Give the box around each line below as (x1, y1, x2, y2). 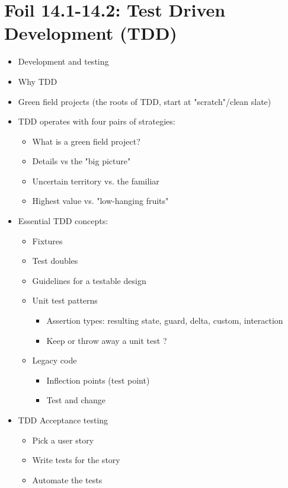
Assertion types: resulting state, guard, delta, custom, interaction (46, 314, 283, 327)
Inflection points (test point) (46, 374, 150, 386)
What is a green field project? (32, 135, 140, 147)
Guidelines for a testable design (32, 274, 146, 286)
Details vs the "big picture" (32, 155, 131, 167)
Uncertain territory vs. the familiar (32, 174, 159, 187)
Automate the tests (32, 473, 103, 486)
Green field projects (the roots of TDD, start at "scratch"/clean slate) (18, 95, 271, 107)
